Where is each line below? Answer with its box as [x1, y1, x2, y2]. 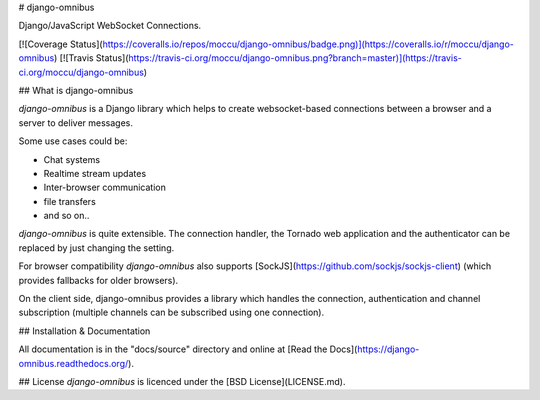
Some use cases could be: [18, 135, 128, 147]
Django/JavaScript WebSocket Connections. [18, 20, 202, 32]
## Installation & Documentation [18, 325, 151, 337]
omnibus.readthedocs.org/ [18, 357, 129, 369]
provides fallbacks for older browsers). [18, 274, 179, 286]
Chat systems [43, 153, 100, 165]
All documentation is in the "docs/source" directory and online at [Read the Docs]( [18, 343, 358, 355]
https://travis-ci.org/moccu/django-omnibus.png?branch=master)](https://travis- [128, 52, 462, 64]
